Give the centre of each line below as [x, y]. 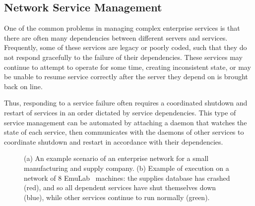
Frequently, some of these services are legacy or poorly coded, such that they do [126, 47]
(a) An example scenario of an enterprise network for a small [116, 158]
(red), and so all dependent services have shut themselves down [120, 187]
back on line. [23, 86]
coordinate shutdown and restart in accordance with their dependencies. [114, 141]
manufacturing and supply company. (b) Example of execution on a [127, 168]
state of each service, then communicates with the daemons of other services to [124, 132]
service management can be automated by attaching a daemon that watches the [126, 122]
